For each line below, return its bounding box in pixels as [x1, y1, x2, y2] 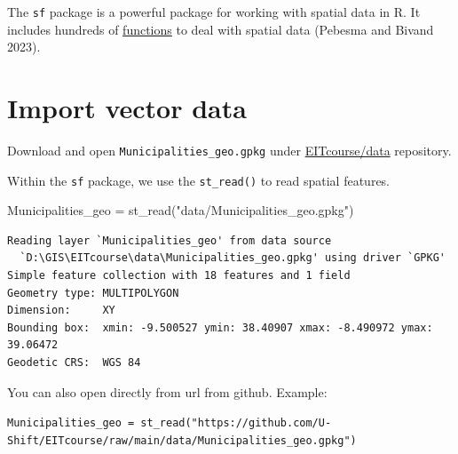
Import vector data [7, 90, 247, 126]
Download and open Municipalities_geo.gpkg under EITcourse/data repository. [7, 140, 452, 159]
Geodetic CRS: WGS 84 [7, 356, 141, 370]
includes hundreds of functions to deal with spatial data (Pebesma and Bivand [7, 20, 434, 38]
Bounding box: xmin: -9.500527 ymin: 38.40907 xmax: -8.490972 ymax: [7, 321, 433, 334]
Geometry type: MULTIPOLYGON [7, 286, 179, 299]
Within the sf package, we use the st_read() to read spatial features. [7, 171, 391, 189]
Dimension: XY [7, 304, 115, 317]
